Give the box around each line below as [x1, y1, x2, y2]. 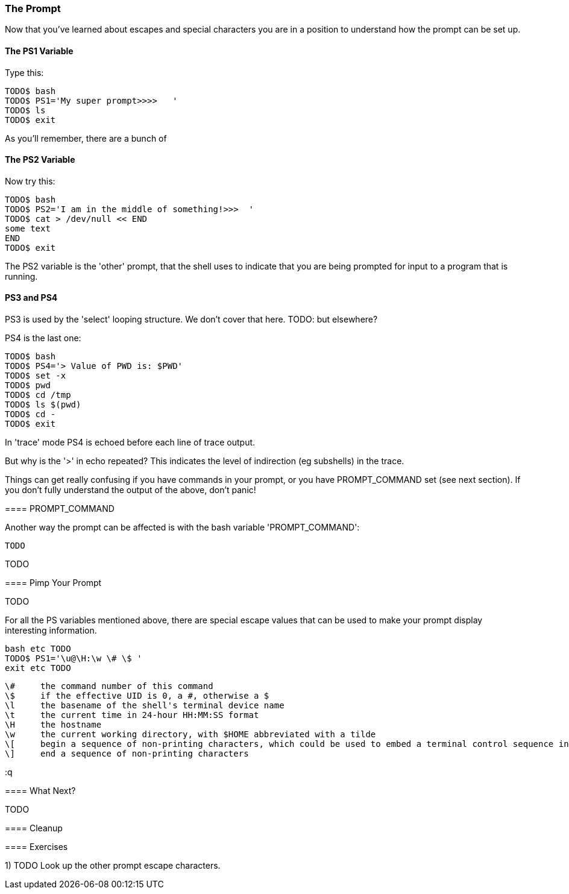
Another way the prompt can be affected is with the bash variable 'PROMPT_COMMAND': [5, 522, 360, 533]
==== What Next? [5, 785, 76, 796]
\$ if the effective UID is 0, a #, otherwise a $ [5, 691, 269, 701]
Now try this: [5, 175, 55, 186]
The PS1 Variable [5, 45, 74, 56]
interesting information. [5, 625, 97, 636]
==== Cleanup [5, 823, 63, 834]
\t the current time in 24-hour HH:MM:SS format [5, 710, 259, 720]
